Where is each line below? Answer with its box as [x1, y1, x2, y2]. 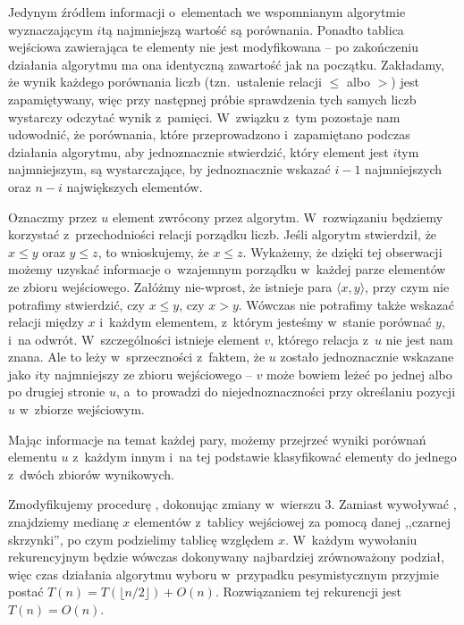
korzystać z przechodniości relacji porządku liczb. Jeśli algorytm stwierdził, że [8, 225, 437, 244]
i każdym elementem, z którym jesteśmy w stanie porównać [99, 312, 432, 331]
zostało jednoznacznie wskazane [280, 347, 454, 366]
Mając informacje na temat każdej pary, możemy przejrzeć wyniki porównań [8, 429, 426, 448]
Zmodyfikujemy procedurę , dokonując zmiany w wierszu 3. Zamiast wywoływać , [8, 495, 457, 513]
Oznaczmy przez [8, 207, 97, 226]
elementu [8, 447, 57, 466]
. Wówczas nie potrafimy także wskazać [238, 295, 455, 313]
